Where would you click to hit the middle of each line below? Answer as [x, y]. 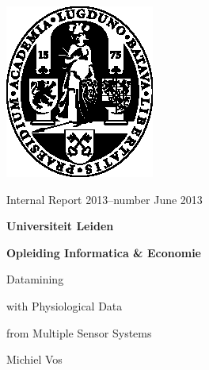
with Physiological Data [65, 305]
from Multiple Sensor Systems [79, 332]
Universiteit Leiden [60, 226]
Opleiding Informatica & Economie [104, 252]
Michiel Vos [34, 359]
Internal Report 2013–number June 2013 [104, 199]
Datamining [35, 279]
